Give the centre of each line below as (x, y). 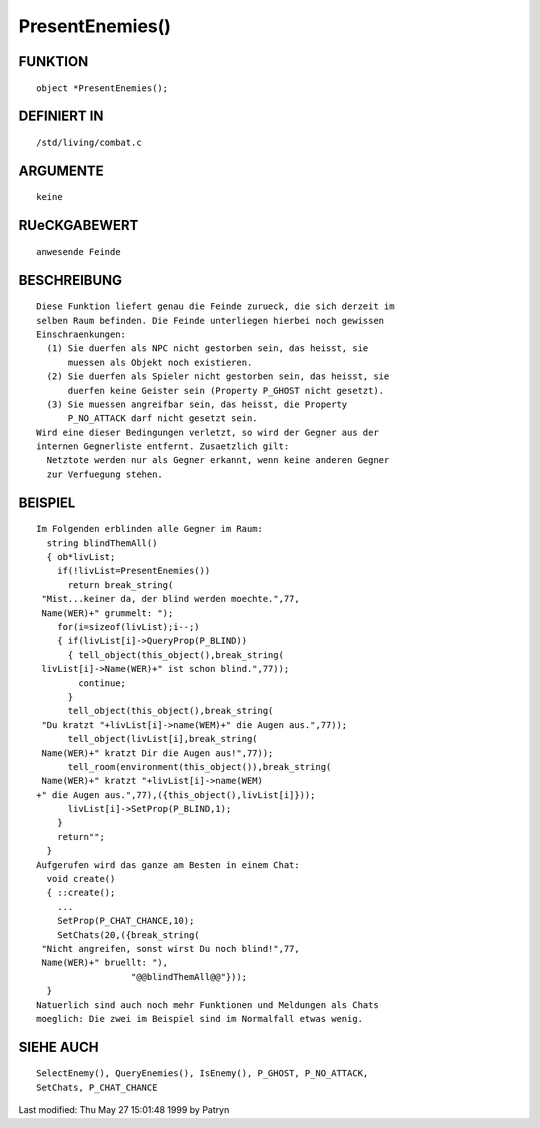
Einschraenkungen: (81, 334)
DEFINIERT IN (61, 116)
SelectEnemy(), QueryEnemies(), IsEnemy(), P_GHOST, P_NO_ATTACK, (202, 1073)
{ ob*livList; (81, 557)
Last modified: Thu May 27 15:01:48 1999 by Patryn (124, 1110)
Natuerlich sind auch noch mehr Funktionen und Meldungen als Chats (207, 1004)
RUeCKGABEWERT (78, 225)
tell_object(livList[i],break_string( (163, 739)
